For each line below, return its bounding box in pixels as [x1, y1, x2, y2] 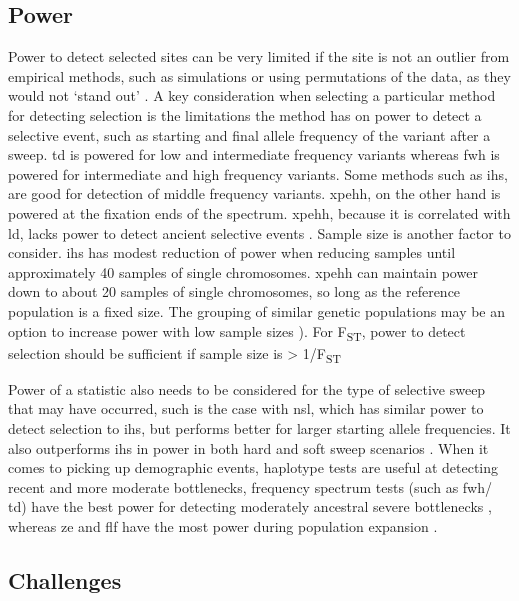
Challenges [8, 564, 122, 595]
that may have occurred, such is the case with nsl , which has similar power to [8, 398, 484, 419]
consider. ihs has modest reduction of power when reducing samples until [8, 242, 456, 263]
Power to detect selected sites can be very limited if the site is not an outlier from [8, 46, 510, 67]
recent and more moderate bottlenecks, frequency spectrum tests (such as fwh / [8, 476, 493, 497]
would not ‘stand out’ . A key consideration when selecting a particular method [8, 85, 496, 106]
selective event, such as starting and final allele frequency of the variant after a [8, 124, 491, 145]
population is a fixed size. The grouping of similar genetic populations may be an [8, 300, 506, 321]
